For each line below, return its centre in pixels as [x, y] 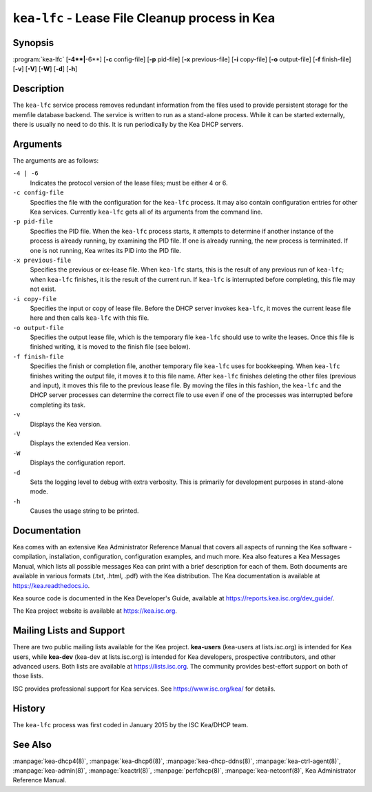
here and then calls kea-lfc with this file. [90, 318]
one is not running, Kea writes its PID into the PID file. [106, 250]
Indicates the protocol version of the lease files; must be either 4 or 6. [129, 183]
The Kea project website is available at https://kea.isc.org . [95, 611]
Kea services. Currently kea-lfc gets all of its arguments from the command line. [146, 212]
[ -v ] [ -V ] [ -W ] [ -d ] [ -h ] [45, 69]
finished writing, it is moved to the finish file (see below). [110, 347]
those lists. [28, 676]
